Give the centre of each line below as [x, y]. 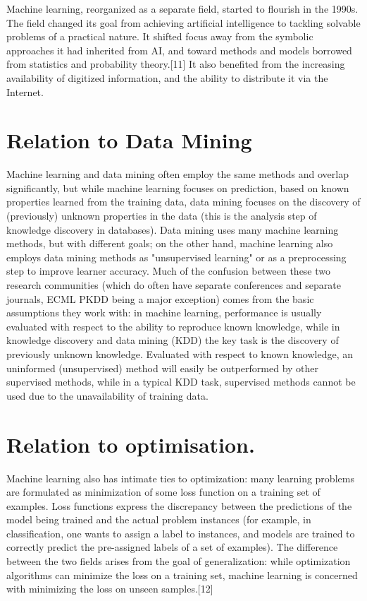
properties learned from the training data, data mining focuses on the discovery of [183, 202]
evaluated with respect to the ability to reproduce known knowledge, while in [173, 326]
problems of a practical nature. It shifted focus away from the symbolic [160, 36]
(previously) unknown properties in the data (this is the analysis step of [162, 216]
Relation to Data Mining [129, 140]
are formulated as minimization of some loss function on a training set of [163, 492]
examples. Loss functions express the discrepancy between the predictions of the [179, 505]
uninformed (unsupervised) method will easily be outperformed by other [163, 368]
